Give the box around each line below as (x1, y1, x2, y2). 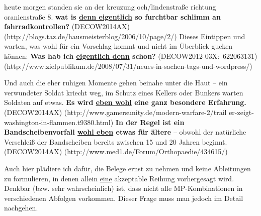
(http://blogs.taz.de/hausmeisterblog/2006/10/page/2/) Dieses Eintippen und (4, 31, 245, 41)
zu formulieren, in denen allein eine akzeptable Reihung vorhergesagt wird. (4, 173, 234, 183)
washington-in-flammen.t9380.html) (4, 117, 114, 127)
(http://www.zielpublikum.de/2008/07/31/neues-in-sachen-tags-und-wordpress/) (4, 60, 252, 71)
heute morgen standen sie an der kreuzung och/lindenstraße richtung (4, 2, 216, 12)
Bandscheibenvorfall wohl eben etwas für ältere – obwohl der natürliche (4, 127, 246, 137)
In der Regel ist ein (115, 117, 185, 127)
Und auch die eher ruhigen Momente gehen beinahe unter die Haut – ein (4, 77, 228, 88)
